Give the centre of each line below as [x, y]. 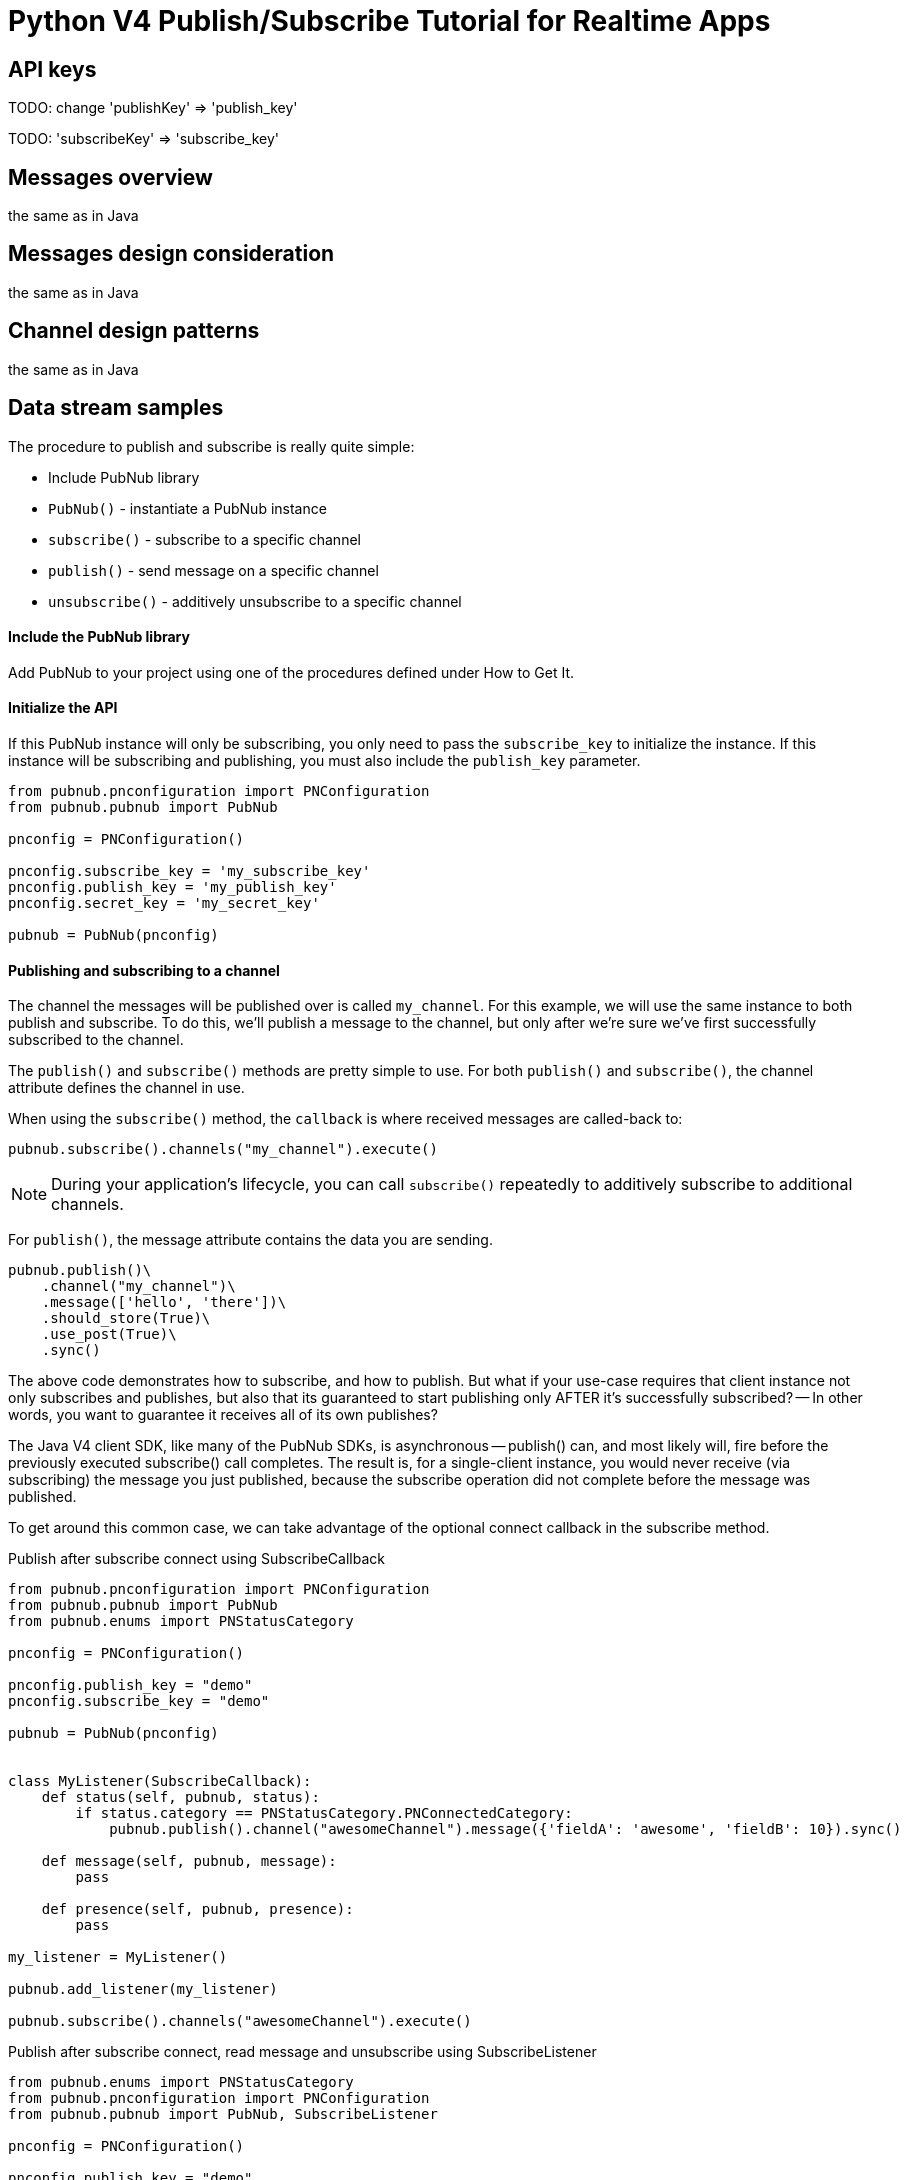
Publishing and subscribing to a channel [144, 970]
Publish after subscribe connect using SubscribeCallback [196, 1559]
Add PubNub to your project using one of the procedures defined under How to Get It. [291, 672]
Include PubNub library [124, 477]
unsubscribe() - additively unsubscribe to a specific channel [255, 601]
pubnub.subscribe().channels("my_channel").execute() [223, 1149]
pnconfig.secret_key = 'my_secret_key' [164, 902]
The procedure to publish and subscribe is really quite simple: [211, 446]
